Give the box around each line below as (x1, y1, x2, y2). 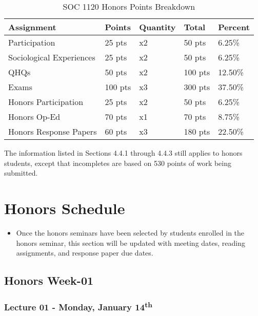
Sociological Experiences (8, 51, 95, 63)
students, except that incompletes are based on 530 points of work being (4, 157, 232, 168)
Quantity (139, 21, 176, 33)
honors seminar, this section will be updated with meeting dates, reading (16, 237, 245, 248)
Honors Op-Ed (8, 111, 61, 122)
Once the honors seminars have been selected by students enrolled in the (16, 227, 245, 238)
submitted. (4, 167, 38, 178)
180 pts (184, 125, 210, 137)
